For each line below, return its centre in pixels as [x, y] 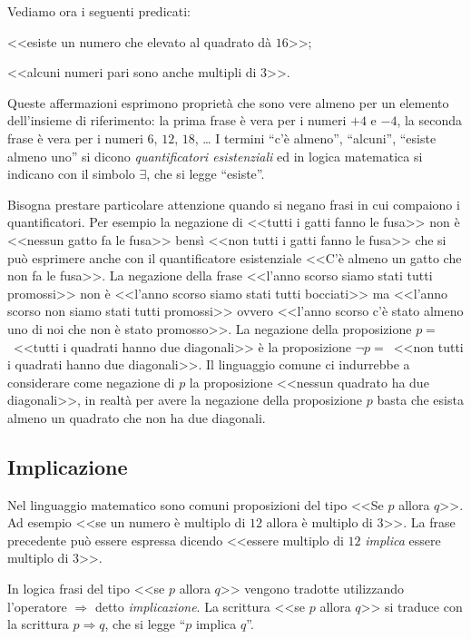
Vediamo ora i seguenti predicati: [99, 11]
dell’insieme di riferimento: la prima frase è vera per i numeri [177, 120]
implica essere [403, 540]
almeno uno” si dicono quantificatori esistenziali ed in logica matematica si [215, 156]
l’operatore [37, 606]
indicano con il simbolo [71, 174]
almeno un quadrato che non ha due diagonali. [137, 417]
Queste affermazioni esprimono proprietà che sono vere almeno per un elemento [228, 102]
